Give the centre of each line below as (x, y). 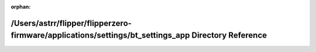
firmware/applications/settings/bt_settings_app (100, 36)
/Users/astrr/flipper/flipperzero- (71, 23)
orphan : (21, 7)
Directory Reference (229, 36)
